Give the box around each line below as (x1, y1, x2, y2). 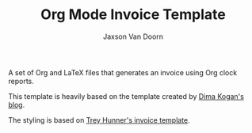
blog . (8, 100, 25, 109)
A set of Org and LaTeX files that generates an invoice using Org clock (8, 67, 238, 77)
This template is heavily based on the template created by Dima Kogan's (8, 91, 244, 101)
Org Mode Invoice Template (40, 6, 226, 24)
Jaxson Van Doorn (102, 32, 164, 41)
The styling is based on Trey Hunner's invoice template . (8, 115, 190, 124)
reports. (8, 76, 34, 85)
